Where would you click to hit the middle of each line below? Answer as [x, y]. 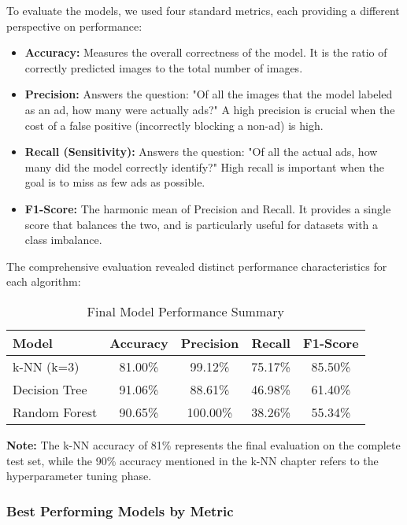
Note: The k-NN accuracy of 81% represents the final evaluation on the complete [203, 444]
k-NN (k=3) [46, 366]
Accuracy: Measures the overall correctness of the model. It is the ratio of [206, 52]
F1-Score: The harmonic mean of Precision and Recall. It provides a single [208, 208]
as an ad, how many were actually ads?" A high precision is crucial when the [210, 109]
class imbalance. [63, 240]
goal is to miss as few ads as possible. [115, 182]
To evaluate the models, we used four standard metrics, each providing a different [203, 10]
